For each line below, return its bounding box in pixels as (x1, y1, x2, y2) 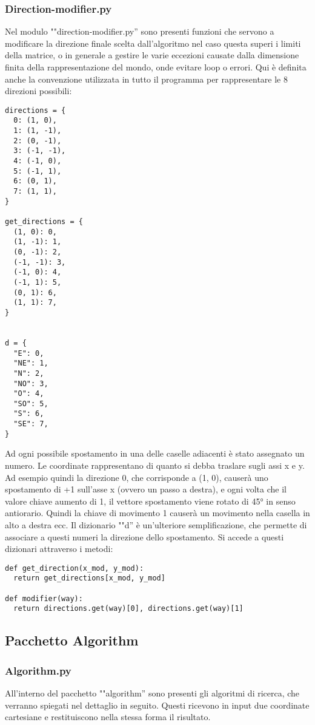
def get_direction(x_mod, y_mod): (5, 563, 144, 573)
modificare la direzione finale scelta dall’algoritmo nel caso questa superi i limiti (5, 36, 301, 49)
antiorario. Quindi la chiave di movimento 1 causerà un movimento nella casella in (5, 506, 310, 519)
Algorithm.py (5, 662, 71, 678)
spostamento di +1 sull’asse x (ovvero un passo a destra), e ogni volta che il (5, 483, 287, 495)
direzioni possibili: (5, 84, 72, 97)
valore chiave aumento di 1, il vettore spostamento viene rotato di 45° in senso (5, 494, 296, 507)
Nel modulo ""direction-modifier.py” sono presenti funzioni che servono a (5, 25, 274, 38)
